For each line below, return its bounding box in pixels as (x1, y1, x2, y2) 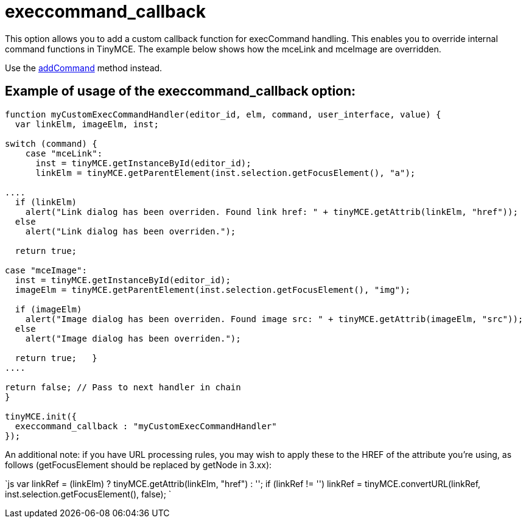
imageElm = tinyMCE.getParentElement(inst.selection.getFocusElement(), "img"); (15, 284, 410, 295)
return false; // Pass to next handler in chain (5, 382, 241, 392)
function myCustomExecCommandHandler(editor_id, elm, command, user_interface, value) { (5, 109, 441, 119)
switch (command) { (5, 138, 97, 149)
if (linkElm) (15, 197, 77, 207)
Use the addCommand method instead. (5, 62, 163, 73)
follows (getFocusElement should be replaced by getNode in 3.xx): (5, 459, 272, 470)
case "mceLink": (25, 148, 103, 158)
